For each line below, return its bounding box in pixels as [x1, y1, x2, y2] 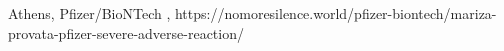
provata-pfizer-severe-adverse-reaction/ [8, 22, 244, 43]
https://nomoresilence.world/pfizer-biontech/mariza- [174, 3, 497, 23]
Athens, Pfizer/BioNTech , [8, 3, 171, 23]
